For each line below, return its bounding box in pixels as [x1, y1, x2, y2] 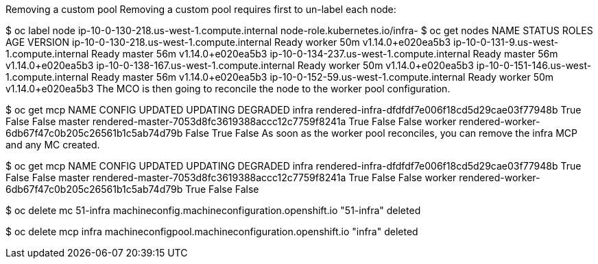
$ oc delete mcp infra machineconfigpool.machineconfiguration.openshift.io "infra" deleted [5, 226, 418, 237]
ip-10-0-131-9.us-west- [453, 36, 559, 48]
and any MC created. [5, 139, 100, 150]
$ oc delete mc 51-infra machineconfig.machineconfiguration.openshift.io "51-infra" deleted [5, 204, 421, 216]
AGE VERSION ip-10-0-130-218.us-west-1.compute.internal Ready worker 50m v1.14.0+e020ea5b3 [5, 36, 451, 48]
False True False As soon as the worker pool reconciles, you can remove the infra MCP [185, 127, 578, 139]
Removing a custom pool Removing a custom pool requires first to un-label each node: [5, 3, 396, 15]
